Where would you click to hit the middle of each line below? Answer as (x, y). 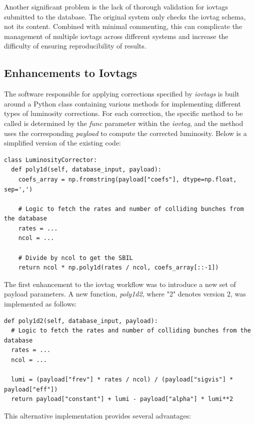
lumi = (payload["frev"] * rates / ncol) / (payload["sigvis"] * (122, 380)
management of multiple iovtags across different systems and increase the (116, 36)
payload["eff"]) (31, 389)
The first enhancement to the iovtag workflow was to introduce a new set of (120, 284)
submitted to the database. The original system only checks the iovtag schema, (125, 16)
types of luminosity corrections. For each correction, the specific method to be (123, 113)
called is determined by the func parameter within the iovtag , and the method (124, 123)
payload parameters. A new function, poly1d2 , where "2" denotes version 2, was (125, 294)
